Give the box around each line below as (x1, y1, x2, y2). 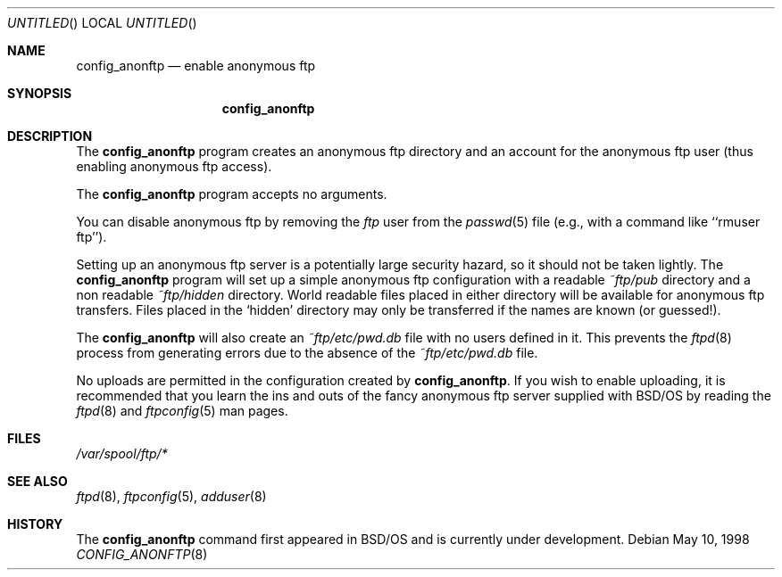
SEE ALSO (7, 474, 68, 489)
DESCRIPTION (7, 128, 93, 144)
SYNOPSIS (7, 86, 72, 101)
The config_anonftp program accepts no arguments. (76, 186, 387, 202)
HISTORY (7, 516, 63, 532)
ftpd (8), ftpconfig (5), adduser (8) (76, 489, 267, 504)
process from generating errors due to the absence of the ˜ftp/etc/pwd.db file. (76, 345, 538, 360)
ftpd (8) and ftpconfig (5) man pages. (76, 403, 288, 418)
